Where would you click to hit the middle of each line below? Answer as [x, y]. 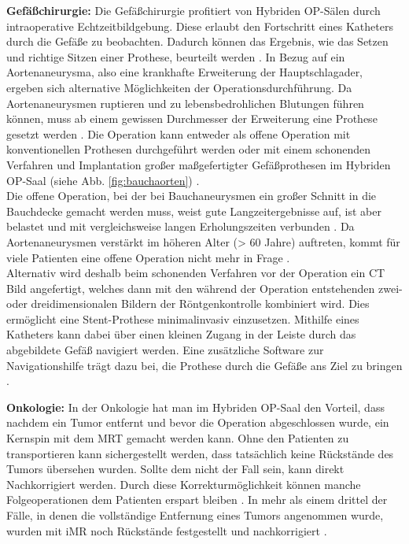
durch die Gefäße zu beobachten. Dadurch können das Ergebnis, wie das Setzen [197, 41]
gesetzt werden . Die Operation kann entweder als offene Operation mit [179, 133]
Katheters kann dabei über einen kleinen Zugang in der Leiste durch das [181, 334]
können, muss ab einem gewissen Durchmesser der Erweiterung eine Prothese [192, 118]
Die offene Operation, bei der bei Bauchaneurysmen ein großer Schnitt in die [192, 196]
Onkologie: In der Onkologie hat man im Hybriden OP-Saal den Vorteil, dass [195, 407]
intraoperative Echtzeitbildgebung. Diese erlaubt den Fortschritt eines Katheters [200, 26]
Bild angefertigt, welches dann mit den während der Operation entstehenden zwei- [204, 288]
